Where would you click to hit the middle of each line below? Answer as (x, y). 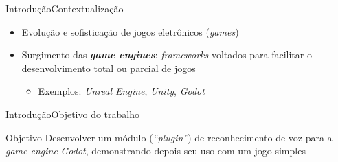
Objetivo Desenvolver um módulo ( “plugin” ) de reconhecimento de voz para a (169, 137)
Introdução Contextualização (65, 8)
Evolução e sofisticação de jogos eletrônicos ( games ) (130, 31)
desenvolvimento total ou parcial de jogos (109, 68)
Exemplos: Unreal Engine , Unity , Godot (121, 91)
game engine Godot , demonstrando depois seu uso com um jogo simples (156, 151)
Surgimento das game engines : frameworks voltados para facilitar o (167, 55)
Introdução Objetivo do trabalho (72, 114)
